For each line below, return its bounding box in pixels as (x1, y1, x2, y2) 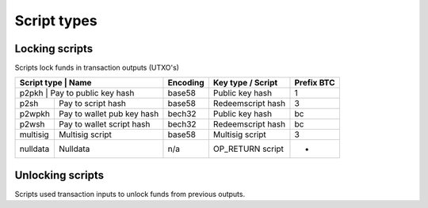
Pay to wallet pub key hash (58, 108, 159, 119)
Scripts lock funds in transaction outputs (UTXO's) (14, 63, 180, 73)
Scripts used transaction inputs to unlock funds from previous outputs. (14, 189, 246, 199)
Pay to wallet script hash (58, 119, 151, 130)
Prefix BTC (294, 78, 336, 89)
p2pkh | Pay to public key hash (19, 88, 135, 99)
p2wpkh (19, 108, 51, 119)
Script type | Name (19, 78, 92, 89)
